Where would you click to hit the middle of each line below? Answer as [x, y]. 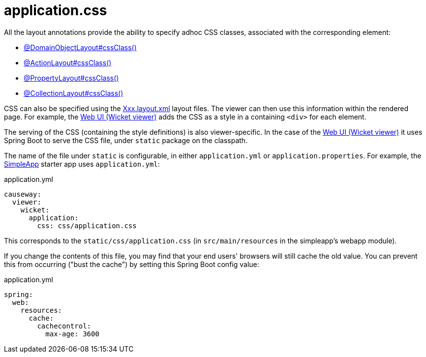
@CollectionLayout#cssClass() [74, 93]
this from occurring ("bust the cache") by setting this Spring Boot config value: [132, 264]
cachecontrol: [64, 326]
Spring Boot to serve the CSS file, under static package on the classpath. [126, 140]
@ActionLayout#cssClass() [68, 62]
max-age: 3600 [72, 334]
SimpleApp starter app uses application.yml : [82, 164]
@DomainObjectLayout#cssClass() [80, 47]
